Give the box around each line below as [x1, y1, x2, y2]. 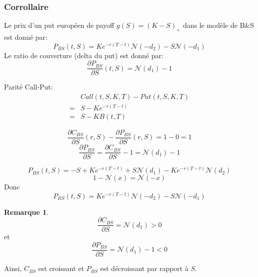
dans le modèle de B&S [183, 20, 255, 30]
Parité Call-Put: [4, 82, 53, 92]
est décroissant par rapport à [100, 263, 189, 274]
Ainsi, [4, 263, 22, 274]
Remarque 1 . [4, 206, 49, 217]
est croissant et [38, 263, 84, 274]
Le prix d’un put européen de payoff [4, 20, 115, 30]
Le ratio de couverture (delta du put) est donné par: [4, 50, 164, 60]
